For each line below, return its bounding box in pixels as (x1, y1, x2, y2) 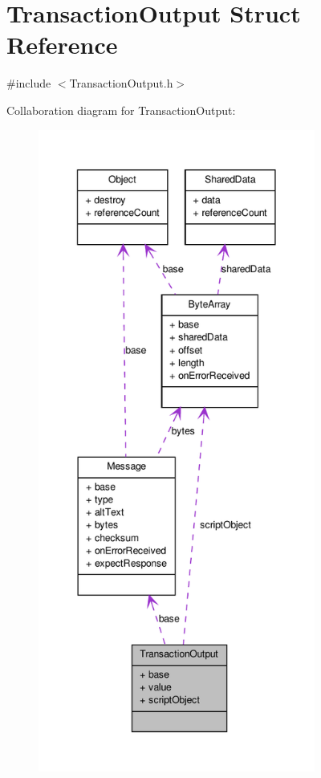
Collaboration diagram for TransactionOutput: (6, 101, 236, 118)
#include (6, 75, 51, 92)
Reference (6, 28, 118, 61)
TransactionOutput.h (69, 75, 173, 92)
